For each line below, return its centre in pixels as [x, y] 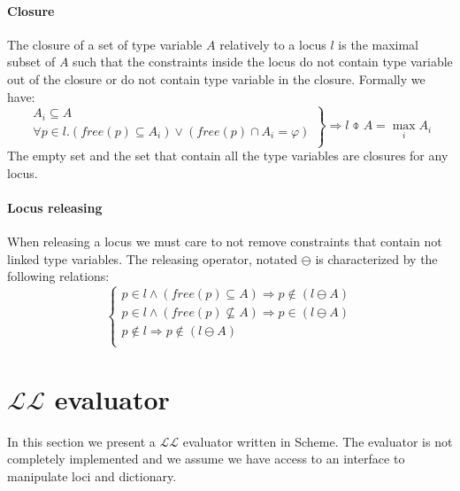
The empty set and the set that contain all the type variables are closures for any [228, 156]
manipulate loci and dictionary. [92, 475]
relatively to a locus [273, 44]
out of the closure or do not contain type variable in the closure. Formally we [216, 78]
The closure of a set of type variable [105, 44]
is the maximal [379, 44]
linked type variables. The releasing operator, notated [153, 258]
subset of [31, 62]
